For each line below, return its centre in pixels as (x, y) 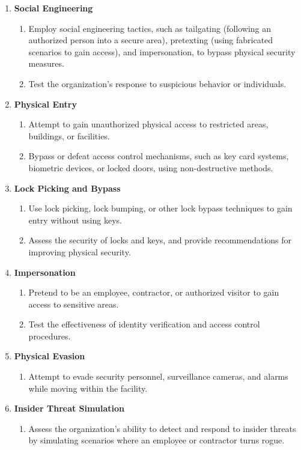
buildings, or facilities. (69, 135)
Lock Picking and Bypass (67, 188)
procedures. (50, 336)
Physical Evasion (50, 356)
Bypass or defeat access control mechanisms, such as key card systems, (159, 156)
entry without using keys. (75, 220)
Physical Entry (45, 104)
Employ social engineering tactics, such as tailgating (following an (150, 28)
